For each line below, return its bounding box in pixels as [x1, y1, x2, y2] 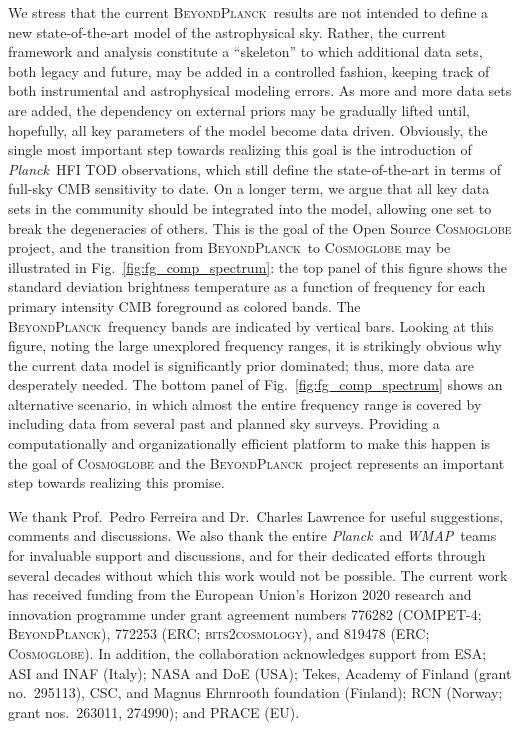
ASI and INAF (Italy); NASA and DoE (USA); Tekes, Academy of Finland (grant [8, 662, 512, 683]
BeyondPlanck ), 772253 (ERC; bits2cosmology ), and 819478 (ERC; [8, 623, 430, 644]
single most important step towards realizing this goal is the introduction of [8, 139, 472, 160]
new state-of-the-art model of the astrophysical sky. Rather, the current [8, 21, 447, 42]
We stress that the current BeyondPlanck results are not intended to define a [8, 2, 489, 22]
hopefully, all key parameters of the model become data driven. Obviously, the [8, 119, 488, 140]
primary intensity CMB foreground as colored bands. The [8, 295, 361, 316]
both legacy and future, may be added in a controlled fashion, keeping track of [8, 60, 490, 81]
